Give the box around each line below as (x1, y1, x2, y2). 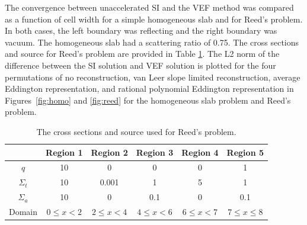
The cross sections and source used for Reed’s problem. (36, 125, 236, 137)
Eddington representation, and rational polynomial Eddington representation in (5, 82, 294, 95)
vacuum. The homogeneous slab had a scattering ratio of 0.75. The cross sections (5, 36, 299, 48)
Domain (9, 205, 38, 217)
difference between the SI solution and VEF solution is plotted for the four (5, 59, 276, 71)
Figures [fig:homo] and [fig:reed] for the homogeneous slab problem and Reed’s (5, 94, 291, 106)
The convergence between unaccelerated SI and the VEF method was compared (5, 1, 294, 13)
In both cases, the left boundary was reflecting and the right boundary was (5, 24, 277, 37)
